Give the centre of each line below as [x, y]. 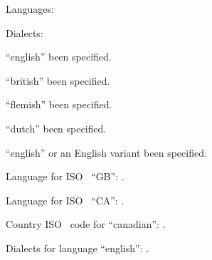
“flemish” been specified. [59, 104]
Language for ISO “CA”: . [65, 200]
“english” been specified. [59, 57]
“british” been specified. [58, 80]
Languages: [30, 9]
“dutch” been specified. [56, 128]
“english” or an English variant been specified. [106, 152]
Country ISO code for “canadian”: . [86, 224]
